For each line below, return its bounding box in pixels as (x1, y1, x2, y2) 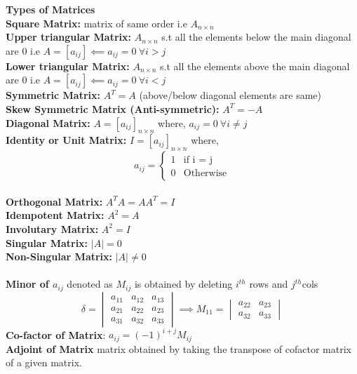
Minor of (6, 276, 49, 291)
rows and (249, 276, 288, 291)
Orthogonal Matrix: (6, 194, 103, 208)
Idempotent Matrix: (6, 208, 105, 222)
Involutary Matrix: (6, 221, 99, 236)
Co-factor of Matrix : (6, 327, 106, 342)
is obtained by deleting (134, 276, 233, 291)
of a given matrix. (6, 355, 82, 370)
